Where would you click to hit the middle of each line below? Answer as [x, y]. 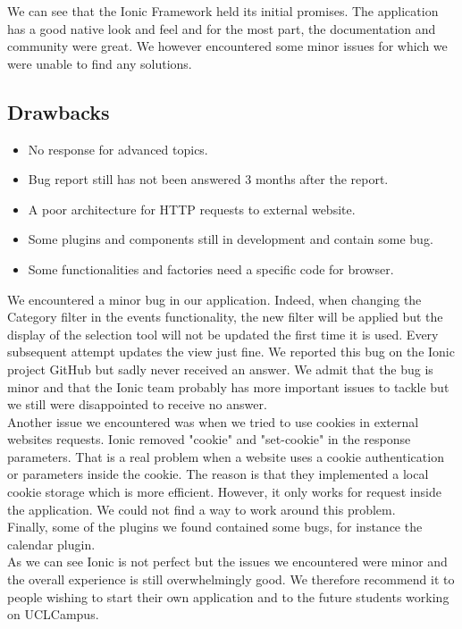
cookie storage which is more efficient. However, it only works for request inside [224, 492]
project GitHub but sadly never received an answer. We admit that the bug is [220, 369]
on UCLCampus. [53, 614]
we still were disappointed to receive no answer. [137, 404]
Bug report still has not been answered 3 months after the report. [208, 179]
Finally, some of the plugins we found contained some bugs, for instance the [215, 527]
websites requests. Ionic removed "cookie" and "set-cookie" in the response [209, 439]
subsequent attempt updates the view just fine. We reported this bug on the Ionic [231, 352]
